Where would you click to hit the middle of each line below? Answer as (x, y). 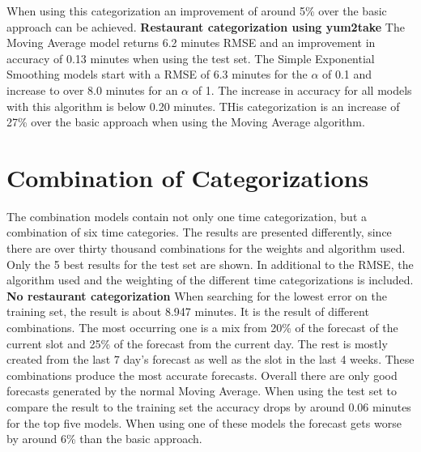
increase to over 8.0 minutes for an (92, 90)
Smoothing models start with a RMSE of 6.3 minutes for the (157, 74)
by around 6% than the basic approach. (104, 439)
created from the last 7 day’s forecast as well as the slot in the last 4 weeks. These (210, 359)
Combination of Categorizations (188, 177)
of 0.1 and (347, 74)
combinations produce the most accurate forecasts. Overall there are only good (202, 375)
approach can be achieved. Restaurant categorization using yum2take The (206, 26)
